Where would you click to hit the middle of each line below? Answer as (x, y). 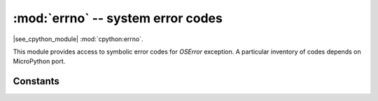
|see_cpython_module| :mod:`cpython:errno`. (78, 39)
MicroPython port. (39, 61)
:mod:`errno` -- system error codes (118, 18)
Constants (36, 81)
